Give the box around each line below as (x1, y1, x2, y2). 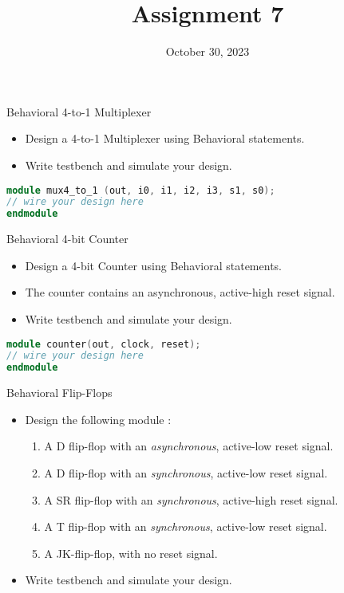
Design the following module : (25, 410, 172, 427)
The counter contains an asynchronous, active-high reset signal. (25, 284, 335, 300)
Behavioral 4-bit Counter (6, 230, 129, 247)
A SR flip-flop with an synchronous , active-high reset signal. (44, 491, 338, 508)
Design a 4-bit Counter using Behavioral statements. (25, 257, 282, 273)
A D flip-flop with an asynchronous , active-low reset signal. (44, 438, 334, 454)
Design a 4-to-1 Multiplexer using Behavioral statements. (25, 130, 305, 147)
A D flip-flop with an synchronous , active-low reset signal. (44, 464, 328, 481)
